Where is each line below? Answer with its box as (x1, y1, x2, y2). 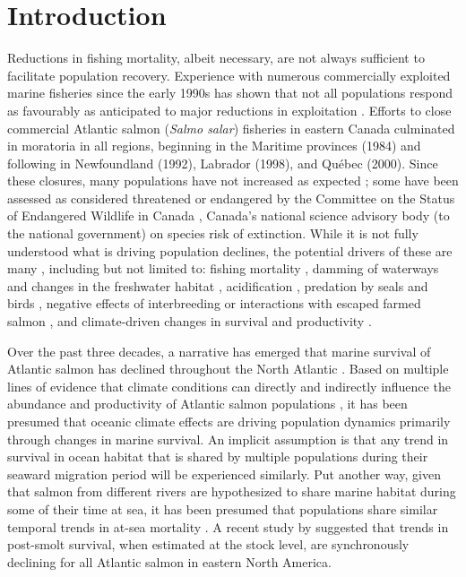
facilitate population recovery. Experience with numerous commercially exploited (7, 65, 451, 84)
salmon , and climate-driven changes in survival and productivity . (7, 312, 372, 331)
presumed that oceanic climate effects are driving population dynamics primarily (7, 412, 451, 430)
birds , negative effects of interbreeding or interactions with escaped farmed (7, 294, 421, 313)
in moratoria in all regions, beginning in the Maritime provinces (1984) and (7, 136, 421, 155)
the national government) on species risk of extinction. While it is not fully (7, 224, 419, 243)
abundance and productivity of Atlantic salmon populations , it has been (7, 394, 408, 413)
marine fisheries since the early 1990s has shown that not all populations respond (7, 83, 453, 102)
